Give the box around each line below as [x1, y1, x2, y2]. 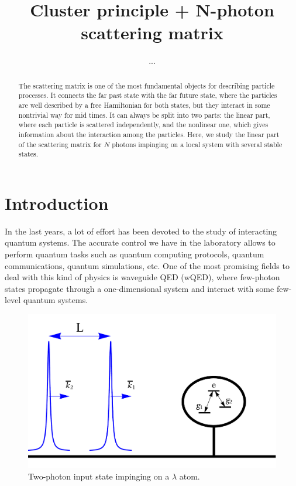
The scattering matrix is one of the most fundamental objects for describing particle [18, 80, 275, 90]
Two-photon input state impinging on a [28, 470, 170, 482]
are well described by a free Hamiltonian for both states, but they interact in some [18, 100, 270, 110]
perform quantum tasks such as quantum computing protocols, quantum [5, 248, 264, 260]
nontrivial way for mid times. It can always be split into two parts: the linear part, [18, 110, 270, 120]
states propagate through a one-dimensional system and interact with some [5, 282, 274, 294]
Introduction [5, 191, 109, 215]
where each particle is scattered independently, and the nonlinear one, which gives [18, 120, 269, 130]
